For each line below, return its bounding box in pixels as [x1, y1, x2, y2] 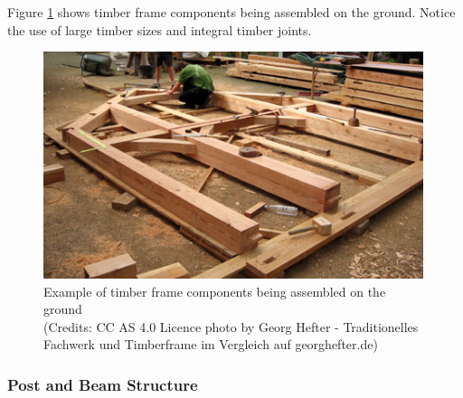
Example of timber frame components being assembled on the [43, 281, 386, 300]
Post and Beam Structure [7, 373, 198, 395]
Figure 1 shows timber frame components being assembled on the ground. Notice [7, 3, 456, 21]
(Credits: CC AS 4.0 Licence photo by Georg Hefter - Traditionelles [43, 317, 419, 336]
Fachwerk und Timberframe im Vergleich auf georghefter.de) [43, 335, 378, 354]
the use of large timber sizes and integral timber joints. [7, 20, 312, 39]
